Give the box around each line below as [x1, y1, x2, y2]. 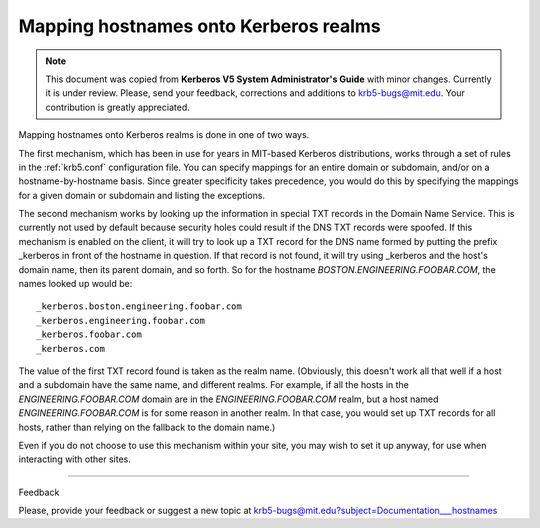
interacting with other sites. [18, 453, 132, 465]
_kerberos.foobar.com [36, 329, 142, 340]
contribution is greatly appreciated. [45, 101, 190, 113]
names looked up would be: [18, 278, 133, 290]
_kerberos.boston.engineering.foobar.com [36, 301, 242, 312]
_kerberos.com [36, 343, 105, 354]
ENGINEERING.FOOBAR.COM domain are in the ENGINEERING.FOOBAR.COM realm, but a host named [18, 393, 439, 405]
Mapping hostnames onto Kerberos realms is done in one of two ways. [18, 129, 310, 141]
